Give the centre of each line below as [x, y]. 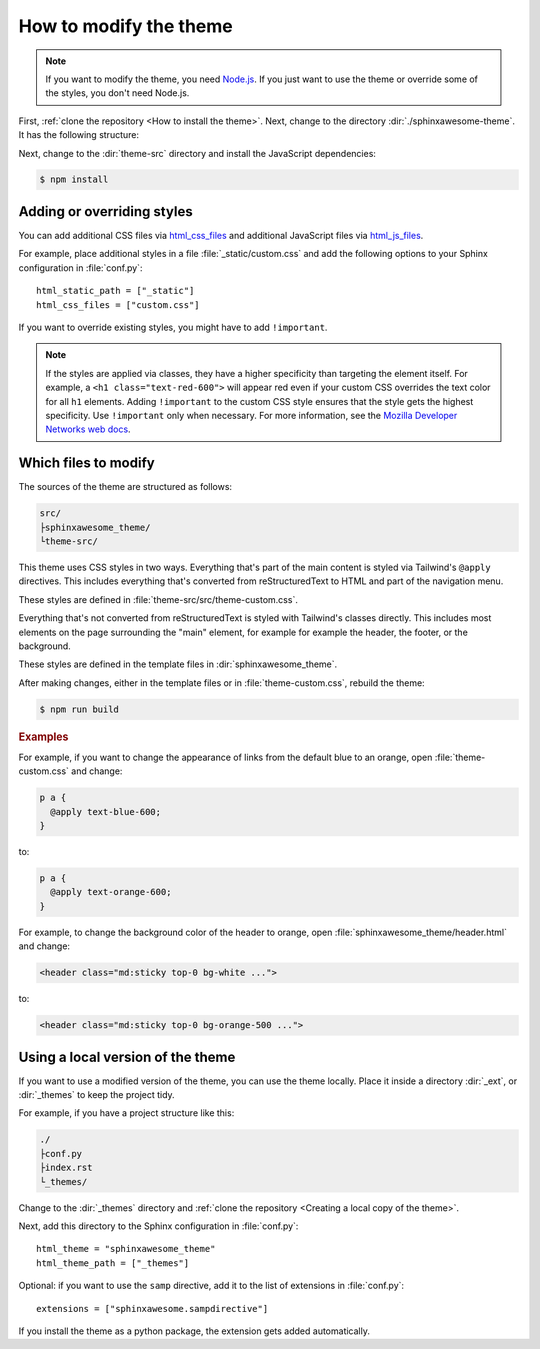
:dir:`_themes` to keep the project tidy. [96, 1095]
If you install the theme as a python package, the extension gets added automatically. [194, 1331]
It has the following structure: [79, 135]
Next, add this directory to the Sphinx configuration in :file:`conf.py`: [158, 1226]
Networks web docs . [88, 429]
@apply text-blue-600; [106, 811]
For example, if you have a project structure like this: [126, 1113]
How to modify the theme [126, 26]
